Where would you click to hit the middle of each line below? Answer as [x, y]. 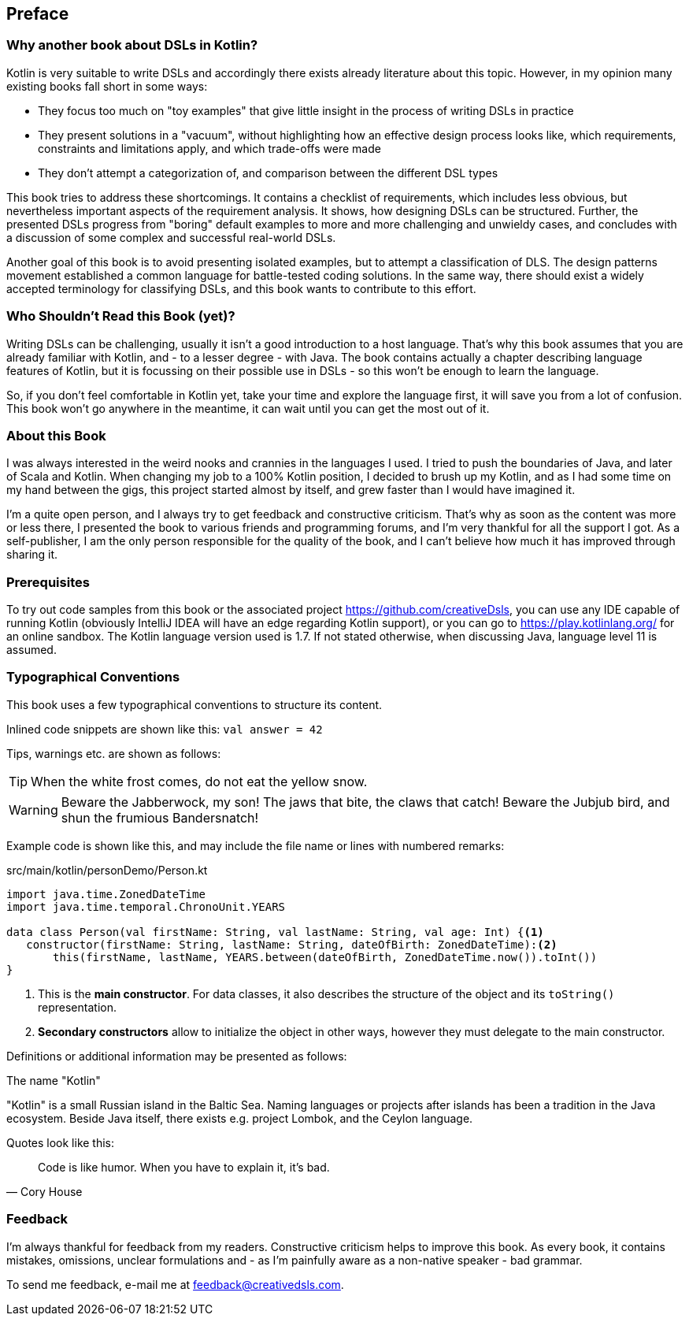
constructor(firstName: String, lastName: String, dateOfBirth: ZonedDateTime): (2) [292, 944]
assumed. [31, 650]
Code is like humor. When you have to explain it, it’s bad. [184, 1167]
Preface [38, 14]
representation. [77, 1007]
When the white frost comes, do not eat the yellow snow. [199, 781]
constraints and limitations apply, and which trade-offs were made [209, 148]
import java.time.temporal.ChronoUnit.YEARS [146, 906]
